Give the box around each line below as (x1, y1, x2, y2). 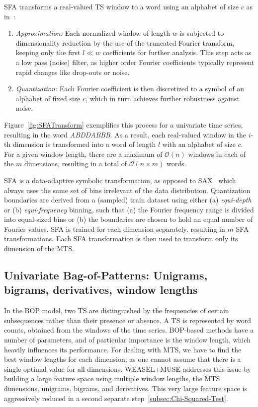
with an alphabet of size (162, 139, 236, 149)
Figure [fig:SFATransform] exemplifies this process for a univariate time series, (4, 119, 243, 130)
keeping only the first (15, 47, 81, 58)
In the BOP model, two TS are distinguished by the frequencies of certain (4, 305, 229, 316)
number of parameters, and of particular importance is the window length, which (4, 335, 251, 345)
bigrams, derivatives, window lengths (4, 282, 198, 297)
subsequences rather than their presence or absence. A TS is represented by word (4, 315, 252, 325)
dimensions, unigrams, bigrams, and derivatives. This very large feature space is (4, 383, 247, 393)
